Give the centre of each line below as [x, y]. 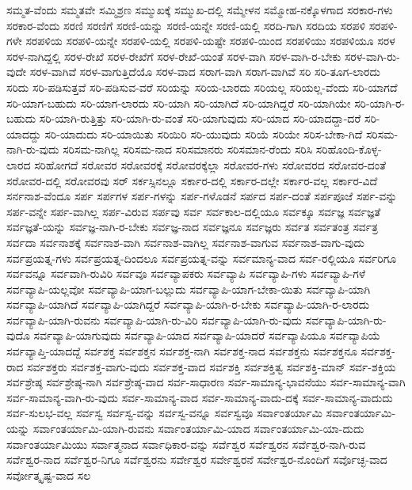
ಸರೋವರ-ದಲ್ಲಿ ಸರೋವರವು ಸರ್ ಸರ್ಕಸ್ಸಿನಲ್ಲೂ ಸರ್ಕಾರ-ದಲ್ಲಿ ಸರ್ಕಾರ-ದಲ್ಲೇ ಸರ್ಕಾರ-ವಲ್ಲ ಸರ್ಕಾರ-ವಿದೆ [192, 180]
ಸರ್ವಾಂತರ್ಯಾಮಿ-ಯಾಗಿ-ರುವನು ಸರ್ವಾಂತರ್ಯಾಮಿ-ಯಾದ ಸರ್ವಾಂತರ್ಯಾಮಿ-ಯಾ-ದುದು [198, 429]
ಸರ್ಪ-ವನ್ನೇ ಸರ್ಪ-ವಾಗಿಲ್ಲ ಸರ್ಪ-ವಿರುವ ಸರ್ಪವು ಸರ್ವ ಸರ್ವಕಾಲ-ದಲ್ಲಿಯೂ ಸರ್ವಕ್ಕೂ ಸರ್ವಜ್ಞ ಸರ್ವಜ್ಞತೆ [194, 211]
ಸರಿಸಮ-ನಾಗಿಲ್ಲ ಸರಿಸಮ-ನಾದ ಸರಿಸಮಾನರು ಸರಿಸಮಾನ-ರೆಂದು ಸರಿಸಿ [188, 149]
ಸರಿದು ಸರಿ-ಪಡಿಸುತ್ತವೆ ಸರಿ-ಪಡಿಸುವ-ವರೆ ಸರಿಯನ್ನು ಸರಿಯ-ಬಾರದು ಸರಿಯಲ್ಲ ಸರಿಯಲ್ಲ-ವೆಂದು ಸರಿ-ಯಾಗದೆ [202, 87]
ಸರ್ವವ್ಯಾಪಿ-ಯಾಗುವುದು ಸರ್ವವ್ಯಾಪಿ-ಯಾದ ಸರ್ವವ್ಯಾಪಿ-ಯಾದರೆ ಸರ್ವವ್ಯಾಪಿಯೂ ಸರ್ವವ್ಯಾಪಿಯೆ [207, 335]
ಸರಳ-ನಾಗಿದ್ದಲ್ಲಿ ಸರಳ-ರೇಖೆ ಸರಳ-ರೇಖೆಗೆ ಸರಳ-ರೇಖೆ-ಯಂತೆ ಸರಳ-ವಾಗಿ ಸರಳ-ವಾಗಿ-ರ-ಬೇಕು [174, 56]
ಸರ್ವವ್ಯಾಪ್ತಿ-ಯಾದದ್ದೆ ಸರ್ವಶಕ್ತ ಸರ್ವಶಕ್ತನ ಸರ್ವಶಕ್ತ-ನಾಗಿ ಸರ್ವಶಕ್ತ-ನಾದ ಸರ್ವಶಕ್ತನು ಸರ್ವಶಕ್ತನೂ [182, 351]
